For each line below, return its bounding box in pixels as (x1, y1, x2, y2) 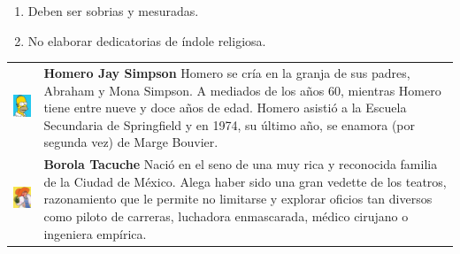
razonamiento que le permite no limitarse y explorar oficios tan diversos (43, 189, 433, 208)
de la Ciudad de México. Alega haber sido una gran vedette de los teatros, (43, 172, 447, 190)
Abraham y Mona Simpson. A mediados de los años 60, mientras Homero (43, 81, 441, 99)
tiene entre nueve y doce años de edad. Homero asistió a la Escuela (43, 98, 407, 117)
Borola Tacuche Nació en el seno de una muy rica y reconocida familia (43, 155, 438, 173)
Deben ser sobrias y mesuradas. (27, 2, 199, 19)
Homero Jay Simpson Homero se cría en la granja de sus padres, (43, 63, 410, 81)
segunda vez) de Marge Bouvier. (43, 133, 218, 151)
